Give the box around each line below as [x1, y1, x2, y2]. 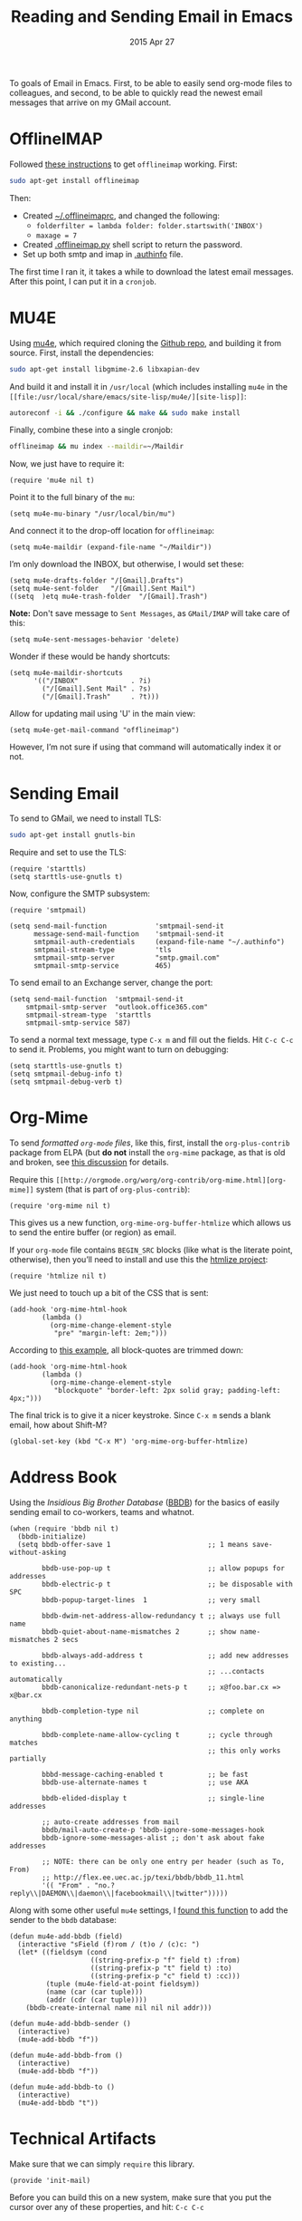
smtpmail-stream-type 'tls [33, 945, 172, 955]
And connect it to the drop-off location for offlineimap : [9, 526, 215, 536]
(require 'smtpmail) [9, 906, 88, 915]
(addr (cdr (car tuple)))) [45, 1995, 147, 2004]
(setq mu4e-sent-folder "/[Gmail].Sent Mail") [9, 584, 196, 594]
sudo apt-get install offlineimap [9, 176, 140, 185]
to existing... [9, 1659, 67, 1668]
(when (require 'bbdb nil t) [9, 1524, 119, 1533]
